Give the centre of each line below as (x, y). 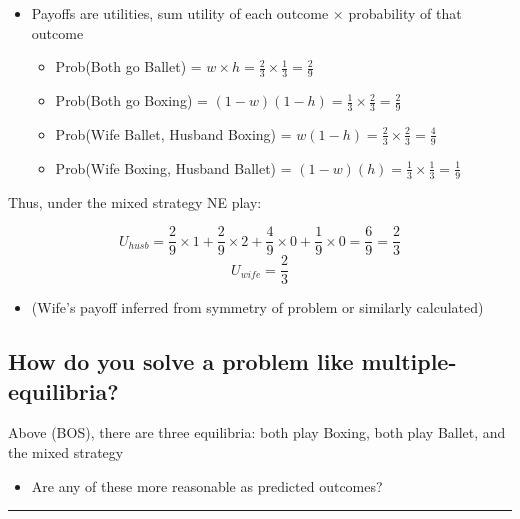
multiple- (409, 361)
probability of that (405, 13)
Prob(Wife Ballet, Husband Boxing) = (173, 133)
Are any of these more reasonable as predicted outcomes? (207, 485)
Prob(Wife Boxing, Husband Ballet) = (173, 167)
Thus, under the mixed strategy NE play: (135, 201)
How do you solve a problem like (181, 361)
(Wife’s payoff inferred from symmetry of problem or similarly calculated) (257, 307)
